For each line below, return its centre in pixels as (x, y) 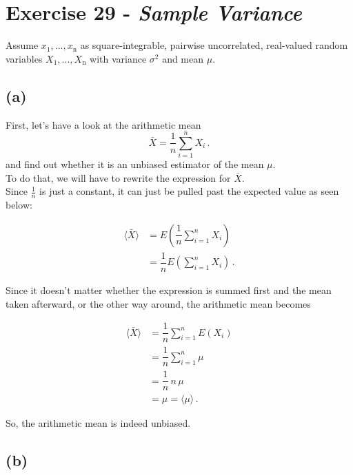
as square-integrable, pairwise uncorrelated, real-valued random (214, 45)
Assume (22, 45)
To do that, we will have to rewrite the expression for (118, 177)
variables (24, 58)
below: (19, 205)
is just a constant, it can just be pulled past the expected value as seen (189, 191)
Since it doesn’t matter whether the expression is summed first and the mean (169, 289)
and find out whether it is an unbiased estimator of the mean (135, 164)
